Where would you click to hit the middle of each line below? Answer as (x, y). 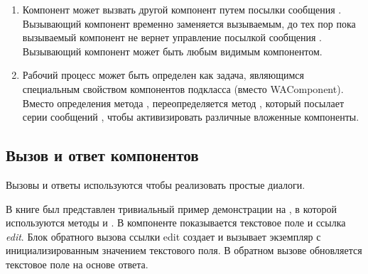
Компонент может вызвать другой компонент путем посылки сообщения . (182, 9)
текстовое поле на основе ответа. (77, 264)
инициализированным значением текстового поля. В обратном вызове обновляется (184, 250)
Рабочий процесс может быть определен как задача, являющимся (163, 75)
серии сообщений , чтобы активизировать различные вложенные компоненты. (191, 117)
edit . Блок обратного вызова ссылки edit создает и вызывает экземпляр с (163, 236)
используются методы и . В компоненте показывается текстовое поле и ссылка (176, 223)
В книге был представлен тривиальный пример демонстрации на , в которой (171, 208)
